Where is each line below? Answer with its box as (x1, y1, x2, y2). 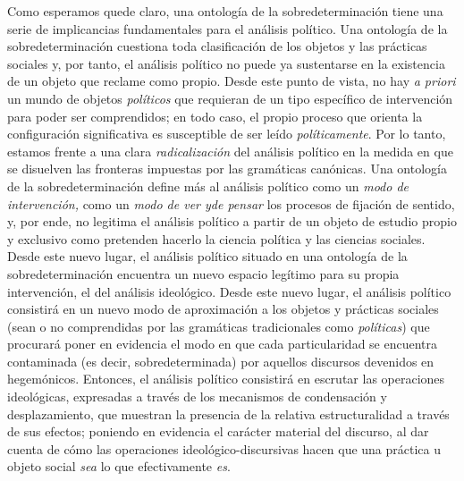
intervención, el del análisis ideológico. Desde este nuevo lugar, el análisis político (7, 282, 451, 300)
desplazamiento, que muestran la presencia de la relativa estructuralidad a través (7, 404, 450, 423)
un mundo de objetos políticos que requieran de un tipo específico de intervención (7, 89, 453, 107)
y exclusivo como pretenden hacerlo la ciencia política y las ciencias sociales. (7, 229, 426, 248)
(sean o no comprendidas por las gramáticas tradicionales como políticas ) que (7, 316, 430, 335)
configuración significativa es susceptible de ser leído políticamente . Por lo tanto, (7, 124, 446, 143)
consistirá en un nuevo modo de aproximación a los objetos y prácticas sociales (7, 300, 439, 318)
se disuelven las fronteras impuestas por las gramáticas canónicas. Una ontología (7, 159, 447, 178)
